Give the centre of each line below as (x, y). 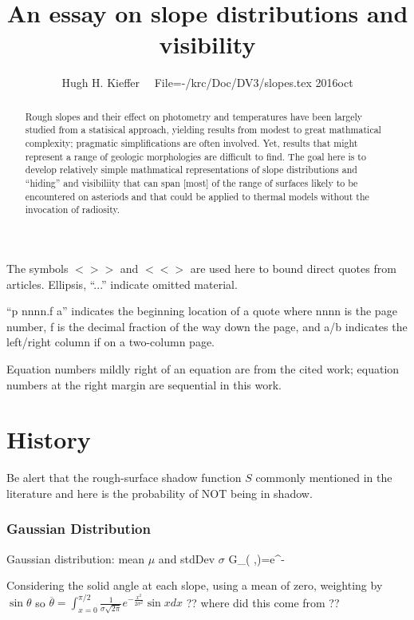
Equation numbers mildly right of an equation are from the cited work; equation (203, 368)
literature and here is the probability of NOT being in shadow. (160, 493)
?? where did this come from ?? (263, 602)
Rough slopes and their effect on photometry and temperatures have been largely (194, 116)
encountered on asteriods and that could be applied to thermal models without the (197, 196)
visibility (207, 44)
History (49, 439)
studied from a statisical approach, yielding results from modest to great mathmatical (203, 130)
